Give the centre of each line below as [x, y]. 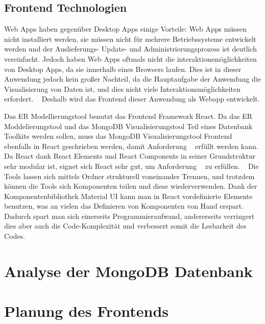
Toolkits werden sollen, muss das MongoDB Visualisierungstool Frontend [118, 136]
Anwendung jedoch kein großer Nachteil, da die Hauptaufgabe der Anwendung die [132, 79]
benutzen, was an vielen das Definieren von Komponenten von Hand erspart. [124, 206]
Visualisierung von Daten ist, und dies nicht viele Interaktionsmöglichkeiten [123, 89]
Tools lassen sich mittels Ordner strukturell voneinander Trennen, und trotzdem [129, 176]
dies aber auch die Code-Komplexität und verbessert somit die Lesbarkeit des [125, 226]
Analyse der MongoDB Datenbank [128, 271]
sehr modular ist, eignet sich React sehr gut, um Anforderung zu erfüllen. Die [131, 166]
